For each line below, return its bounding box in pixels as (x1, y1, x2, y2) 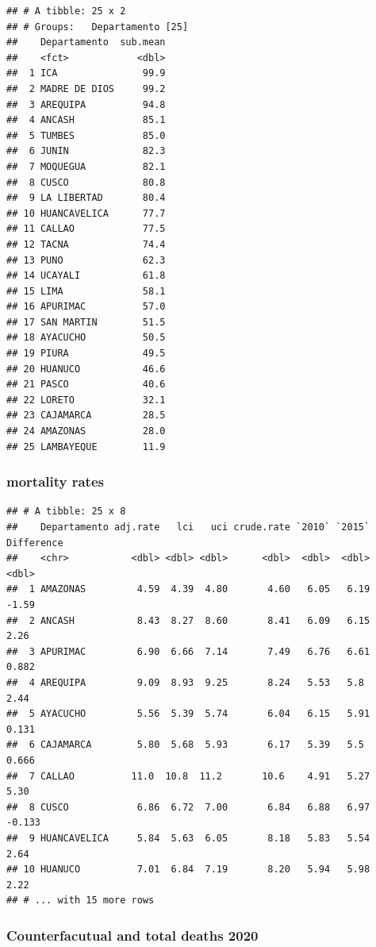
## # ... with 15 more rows (6, 895, 155, 907)
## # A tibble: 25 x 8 (6, 506, 126, 518)
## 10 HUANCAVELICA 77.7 (6, 207, 166, 219)
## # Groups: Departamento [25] (6, 21, 189, 33)
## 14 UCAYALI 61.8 (6, 270, 166, 282)
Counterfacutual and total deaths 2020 (6, 925, 259, 945)
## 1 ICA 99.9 (6, 67, 166, 79)
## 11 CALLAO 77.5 (6, 223, 166, 235)
